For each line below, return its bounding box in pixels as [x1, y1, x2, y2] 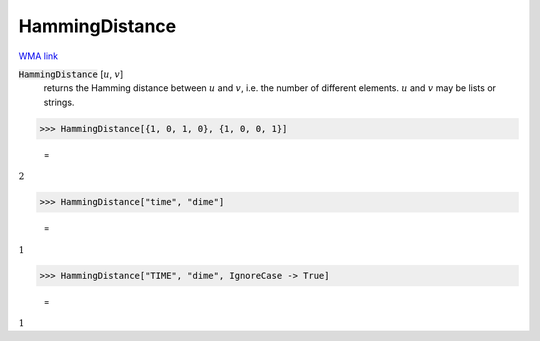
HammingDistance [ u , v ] [18, 68, 124, 80]
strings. [43, 96, 75, 108]
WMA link [18, 50, 59, 62]
